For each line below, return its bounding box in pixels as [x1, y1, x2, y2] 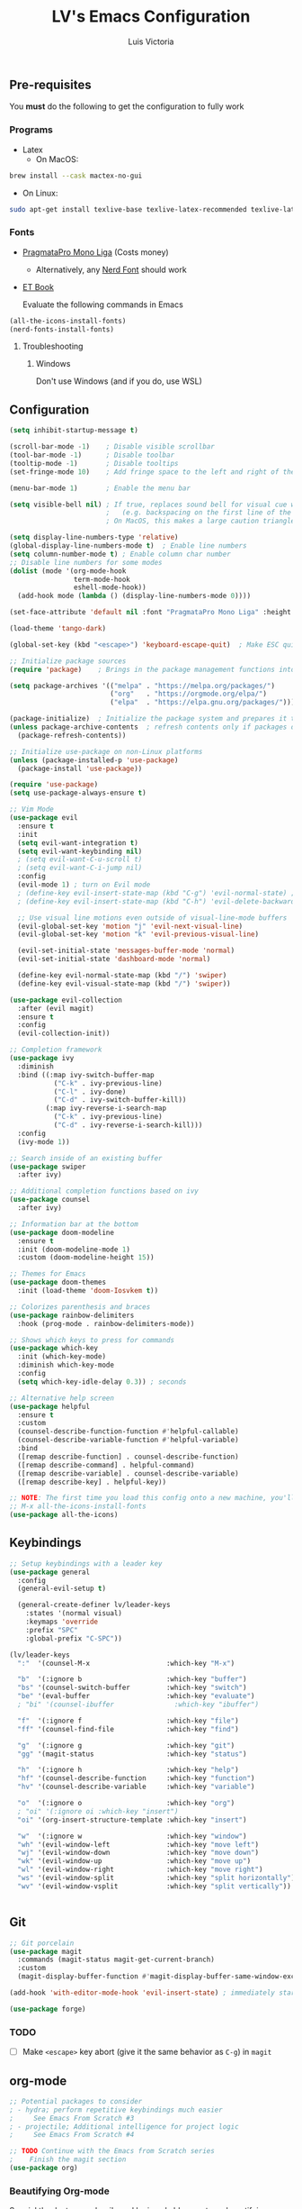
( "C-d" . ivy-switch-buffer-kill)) [53, 1095, 187, 1104]
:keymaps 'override [25, 1617, 99, 1627]
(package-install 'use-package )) [17, 764, 143, 773]
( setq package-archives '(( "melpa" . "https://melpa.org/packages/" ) [9, 681, 276, 690]
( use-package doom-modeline [9, 1228, 115, 1237]
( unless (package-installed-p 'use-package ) [9, 755, 179, 765]
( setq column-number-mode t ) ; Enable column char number [9, 550, 231, 559]
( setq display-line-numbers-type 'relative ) [9, 533, 179, 542]
